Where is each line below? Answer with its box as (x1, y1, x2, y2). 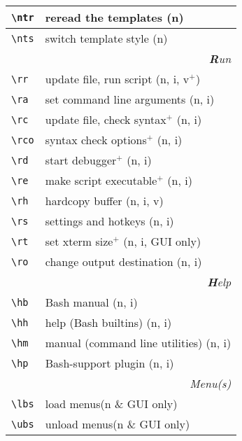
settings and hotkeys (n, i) (45, 213, 174, 229)
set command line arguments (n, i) (45, 91, 215, 107)
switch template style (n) (45, 30, 168, 46)
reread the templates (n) (45, 9, 184, 25)
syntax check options (45, 132, 147, 148)
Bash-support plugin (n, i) (45, 355, 174, 371)
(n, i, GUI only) (123, 233, 201, 249)
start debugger (45, 152, 117, 168)
